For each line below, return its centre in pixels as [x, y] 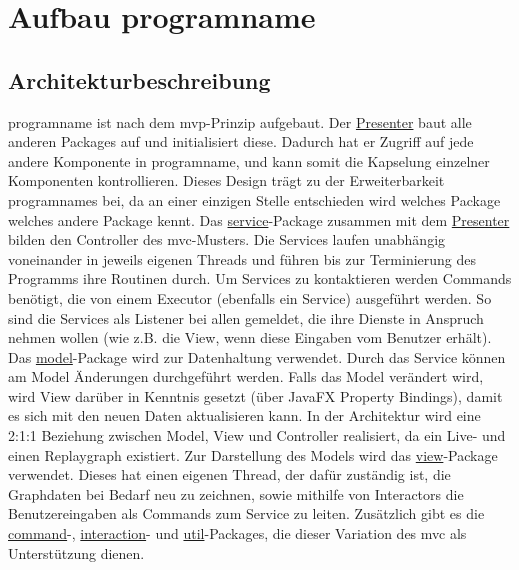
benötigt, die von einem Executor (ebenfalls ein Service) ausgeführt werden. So [250, 297]
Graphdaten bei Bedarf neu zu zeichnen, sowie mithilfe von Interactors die [236, 493]
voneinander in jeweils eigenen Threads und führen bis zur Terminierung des [242, 258]
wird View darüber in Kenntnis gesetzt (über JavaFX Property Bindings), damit [255, 395]
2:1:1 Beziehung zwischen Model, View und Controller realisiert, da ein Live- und [257, 435]
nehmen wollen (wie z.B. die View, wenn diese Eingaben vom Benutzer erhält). [250, 337]
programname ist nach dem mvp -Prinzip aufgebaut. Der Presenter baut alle [240, 121]
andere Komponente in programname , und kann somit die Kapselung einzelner [249, 160]
